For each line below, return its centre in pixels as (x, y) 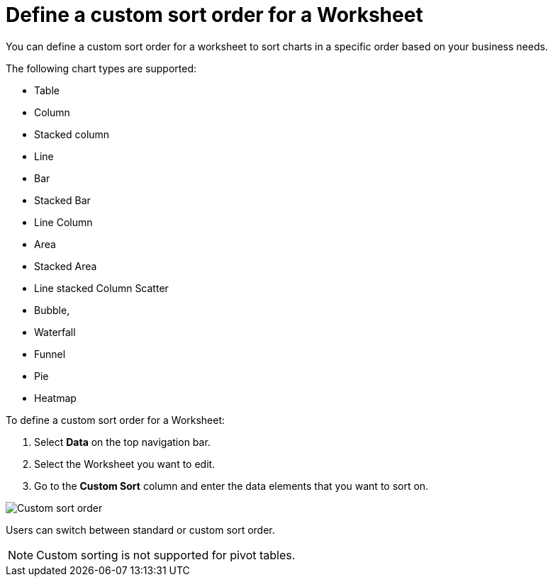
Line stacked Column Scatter (101, 288)
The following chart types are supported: (101, 68)
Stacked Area (66, 266)
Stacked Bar (62, 200)
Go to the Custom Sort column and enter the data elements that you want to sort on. (231, 486)
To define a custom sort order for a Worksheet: (116, 420)
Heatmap (55, 398)
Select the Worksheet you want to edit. (125, 464)
